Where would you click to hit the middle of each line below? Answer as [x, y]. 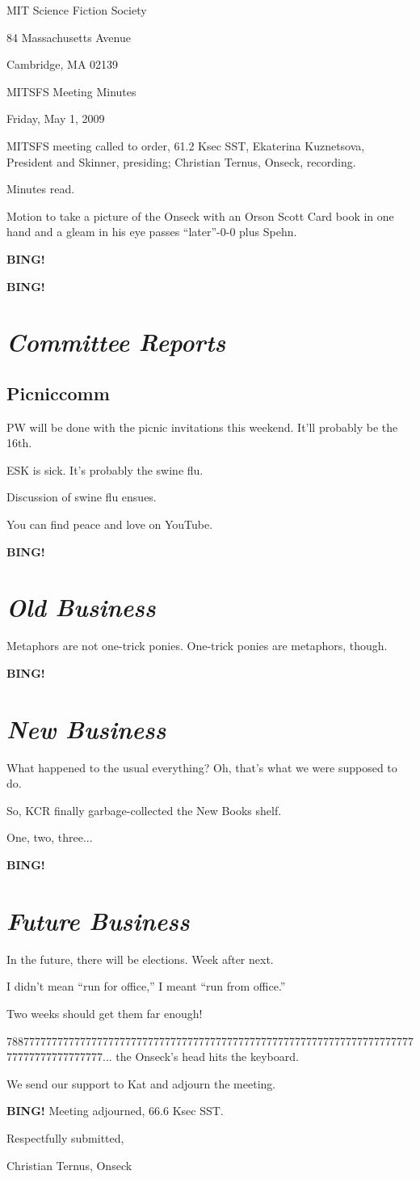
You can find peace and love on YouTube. [110, 524]
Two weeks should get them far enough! [105, 1013]
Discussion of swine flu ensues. [82, 497]
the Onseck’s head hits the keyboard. [207, 1056]
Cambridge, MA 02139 [63, 64]
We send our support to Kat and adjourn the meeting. [141, 1083]
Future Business [98, 920]
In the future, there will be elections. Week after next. [140, 959]
